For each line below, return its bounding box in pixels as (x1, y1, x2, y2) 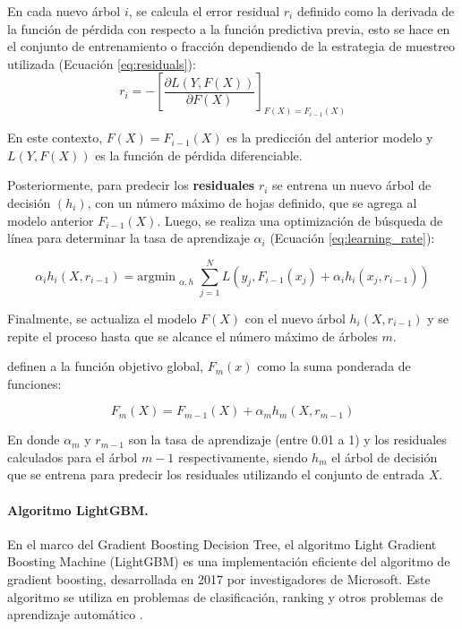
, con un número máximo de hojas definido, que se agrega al (87, 194, 417, 212)
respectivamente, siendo (177, 447, 308, 466)
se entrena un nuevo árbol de (272, 176, 432, 194)
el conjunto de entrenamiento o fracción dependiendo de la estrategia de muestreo (7, 37, 456, 56)
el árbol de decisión (331, 447, 438, 466)
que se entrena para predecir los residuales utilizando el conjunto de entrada (7, 465, 425, 484)
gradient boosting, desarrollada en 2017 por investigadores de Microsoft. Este (7, 570, 431, 589)
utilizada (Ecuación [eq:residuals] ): (7, 54, 196, 73)
